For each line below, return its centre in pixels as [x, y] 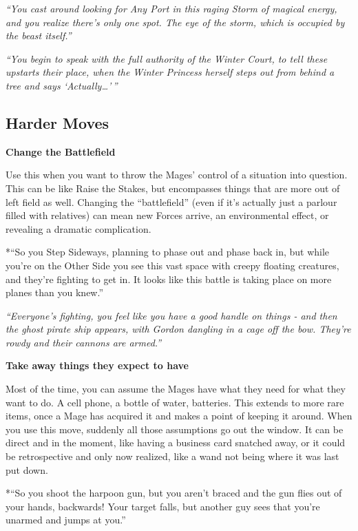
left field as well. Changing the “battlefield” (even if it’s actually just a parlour [171, 201]
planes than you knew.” [55, 292]
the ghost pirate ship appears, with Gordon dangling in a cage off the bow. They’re [178, 329]
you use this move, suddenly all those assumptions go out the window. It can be [175, 429]
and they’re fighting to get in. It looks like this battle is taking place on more [169, 279]
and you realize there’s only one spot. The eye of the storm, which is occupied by [175, 22]
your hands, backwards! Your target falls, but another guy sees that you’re [163, 506]
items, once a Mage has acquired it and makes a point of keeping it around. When [179, 416]
